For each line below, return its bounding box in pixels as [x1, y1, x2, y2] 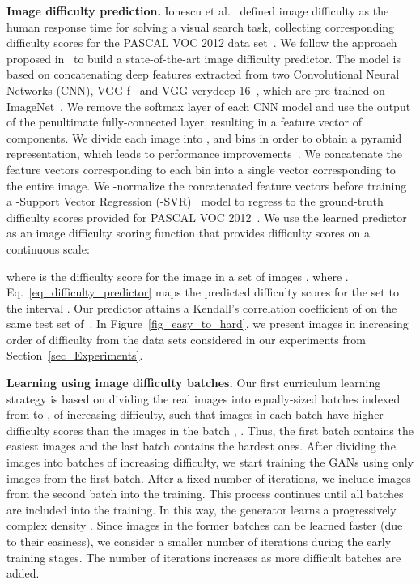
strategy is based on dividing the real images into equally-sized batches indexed [6, 390, 401, 407]
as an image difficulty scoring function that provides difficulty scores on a [6, 224, 370, 241]
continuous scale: [6, 240, 90, 257]
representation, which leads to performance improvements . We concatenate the [6, 145, 402, 162]
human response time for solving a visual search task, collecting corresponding [6, 18, 395, 35]
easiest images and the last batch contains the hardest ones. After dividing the [6, 437, 396, 454]
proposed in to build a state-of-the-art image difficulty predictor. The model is [6, 49, 401, 66]
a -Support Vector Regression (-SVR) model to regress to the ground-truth [6, 193, 384, 210]
